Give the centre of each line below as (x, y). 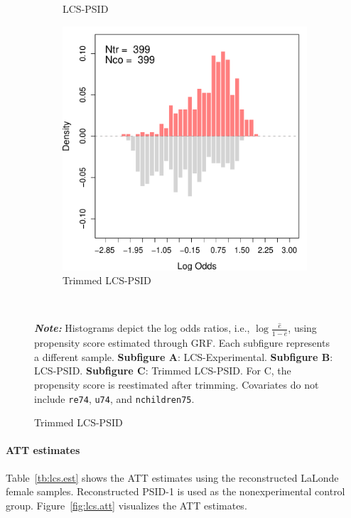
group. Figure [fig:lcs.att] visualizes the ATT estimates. (126, 505)
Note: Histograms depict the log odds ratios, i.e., (142, 328)
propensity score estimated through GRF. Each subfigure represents (182, 343)
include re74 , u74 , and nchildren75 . (114, 398)
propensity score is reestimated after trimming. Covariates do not (177, 385)
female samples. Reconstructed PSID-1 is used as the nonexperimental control (175, 491)
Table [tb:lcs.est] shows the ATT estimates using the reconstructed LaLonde (172, 477)
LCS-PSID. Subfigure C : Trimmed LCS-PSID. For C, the (163, 371)
